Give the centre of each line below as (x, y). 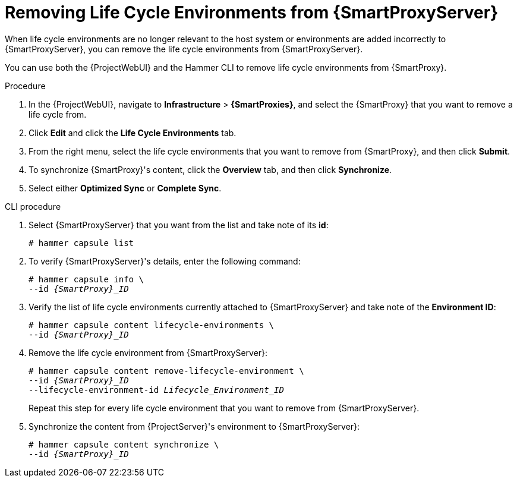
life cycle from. (58, 114)
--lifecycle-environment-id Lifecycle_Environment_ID (156, 390)
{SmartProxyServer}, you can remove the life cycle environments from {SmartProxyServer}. (184, 49)
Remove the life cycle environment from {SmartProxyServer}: (148, 352)
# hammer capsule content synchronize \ (124, 444)
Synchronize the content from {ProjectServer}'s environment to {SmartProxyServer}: (194, 426)
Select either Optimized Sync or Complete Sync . (125, 188)
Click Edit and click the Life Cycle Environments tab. (133, 133)
